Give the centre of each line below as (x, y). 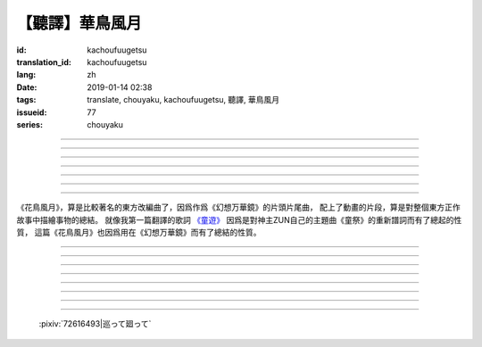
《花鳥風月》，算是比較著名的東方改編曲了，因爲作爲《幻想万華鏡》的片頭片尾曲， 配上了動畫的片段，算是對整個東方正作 (238, 207)
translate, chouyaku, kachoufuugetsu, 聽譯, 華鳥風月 (183, 100)
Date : (27, 87)
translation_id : (44, 62)
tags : (26, 100)
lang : (26, 75)
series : (30, 124)
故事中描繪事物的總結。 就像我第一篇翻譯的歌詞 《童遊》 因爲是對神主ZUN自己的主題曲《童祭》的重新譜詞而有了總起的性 (239, 219)
